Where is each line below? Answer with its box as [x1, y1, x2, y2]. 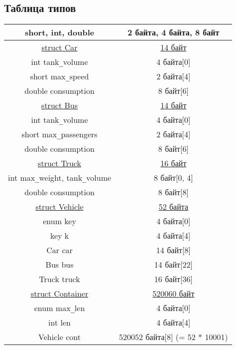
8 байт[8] [158, 186, 189, 198]
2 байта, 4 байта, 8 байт [127, 26, 220, 38]
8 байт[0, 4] [153, 172, 193, 184]
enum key [43, 215, 76, 227]
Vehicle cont [38, 331, 81, 343]
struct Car [41, 41, 78, 53]
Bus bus [45, 259, 74, 271]
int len [48, 317, 71, 329]
